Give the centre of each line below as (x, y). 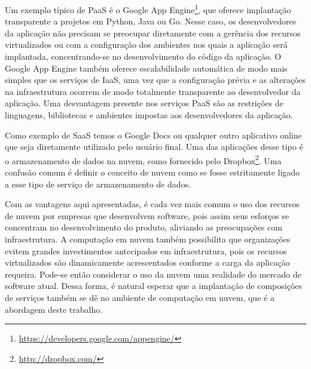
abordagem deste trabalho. (54, 309)
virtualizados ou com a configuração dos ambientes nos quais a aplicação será (146, 44)
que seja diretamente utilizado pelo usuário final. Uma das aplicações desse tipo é (154, 147)
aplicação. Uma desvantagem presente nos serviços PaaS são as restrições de (144, 103)
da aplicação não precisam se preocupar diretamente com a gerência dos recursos (153, 33)
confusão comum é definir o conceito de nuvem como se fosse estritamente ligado (153, 172)
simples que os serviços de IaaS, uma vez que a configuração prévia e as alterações (155, 80)
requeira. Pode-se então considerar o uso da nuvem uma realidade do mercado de (153, 274)
